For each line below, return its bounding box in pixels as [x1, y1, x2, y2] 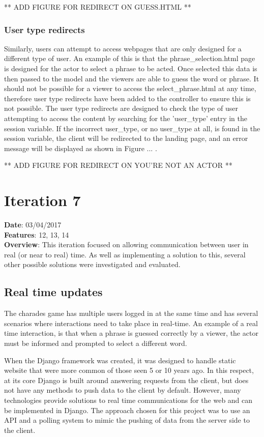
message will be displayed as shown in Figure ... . [4, 142, 157, 153]
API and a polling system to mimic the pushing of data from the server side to [4, 415, 250, 425]
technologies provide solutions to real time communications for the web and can [4, 394, 253, 405]
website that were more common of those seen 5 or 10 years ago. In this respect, [4, 365, 254, 375]
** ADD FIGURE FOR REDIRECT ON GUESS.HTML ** [4, 2, 191, 12]
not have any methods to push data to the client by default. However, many [4, 385, 241, 395]
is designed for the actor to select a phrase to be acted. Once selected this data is [4, 63, 257, 73]
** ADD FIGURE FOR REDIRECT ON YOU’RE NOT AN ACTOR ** [4, 160, 232, 170]
